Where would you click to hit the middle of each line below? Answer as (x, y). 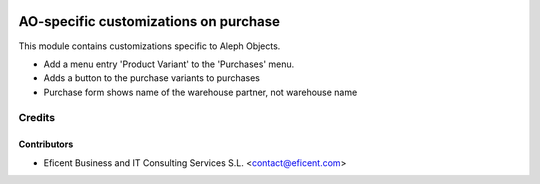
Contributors (46, 144)
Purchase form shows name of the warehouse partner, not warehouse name (200, 92)
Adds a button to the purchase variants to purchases (151, 78)
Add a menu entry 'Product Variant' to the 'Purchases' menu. (169, 64)
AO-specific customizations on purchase (149, 21)
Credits (36, 118)
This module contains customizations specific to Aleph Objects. (149, 46)
